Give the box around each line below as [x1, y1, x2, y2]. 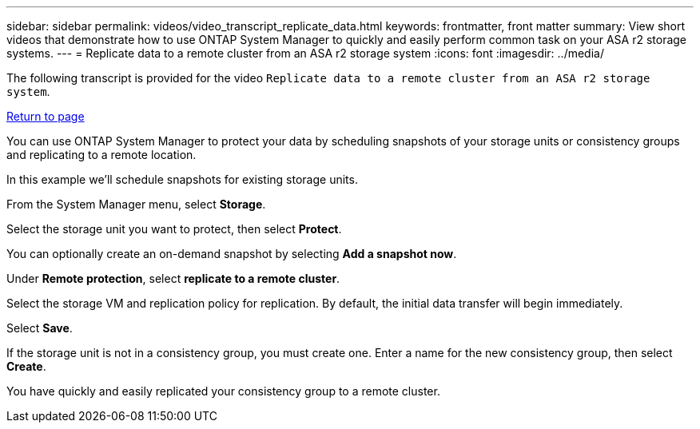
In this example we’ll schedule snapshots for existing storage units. [6, 173, 358, 186]
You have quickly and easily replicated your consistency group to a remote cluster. [6, 384, 440, 398]
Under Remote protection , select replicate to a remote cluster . [6, 272, 340, 285]
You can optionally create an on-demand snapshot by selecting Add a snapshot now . [6, 247, 457, 260]
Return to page [6, 109, 85, 123]
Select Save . [6, 321, 73, 335]
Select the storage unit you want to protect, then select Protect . [6, 222, 342, 236]
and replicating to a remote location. [6, 148, 197, 161]
